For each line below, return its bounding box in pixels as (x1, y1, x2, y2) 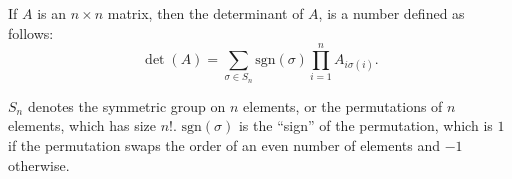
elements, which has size (8, 115, 156, 136)
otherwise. (8, 154, 70, 175)
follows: (8, 22, 54, 43)
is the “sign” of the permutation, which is (238, 115, 493, 136)
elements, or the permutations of (243, 95, 443, 116)
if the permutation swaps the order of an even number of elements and (8, 134, 441, 155)
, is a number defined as (318, 3, 465, 23)
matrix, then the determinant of (107, 3, 304, 23)
